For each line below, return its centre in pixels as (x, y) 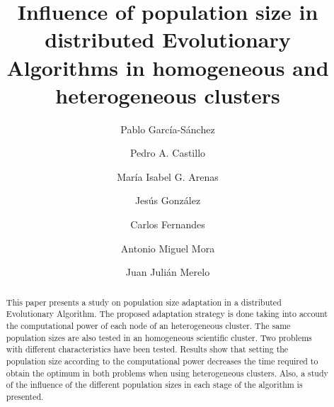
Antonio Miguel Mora (168, 248)
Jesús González (168, 200)
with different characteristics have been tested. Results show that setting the (147, 349)
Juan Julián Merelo (168, 272)
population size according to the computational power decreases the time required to (162, 361)
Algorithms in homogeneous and (168, 67)
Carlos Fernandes (168, 224)
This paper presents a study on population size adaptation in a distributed (144, 302)
